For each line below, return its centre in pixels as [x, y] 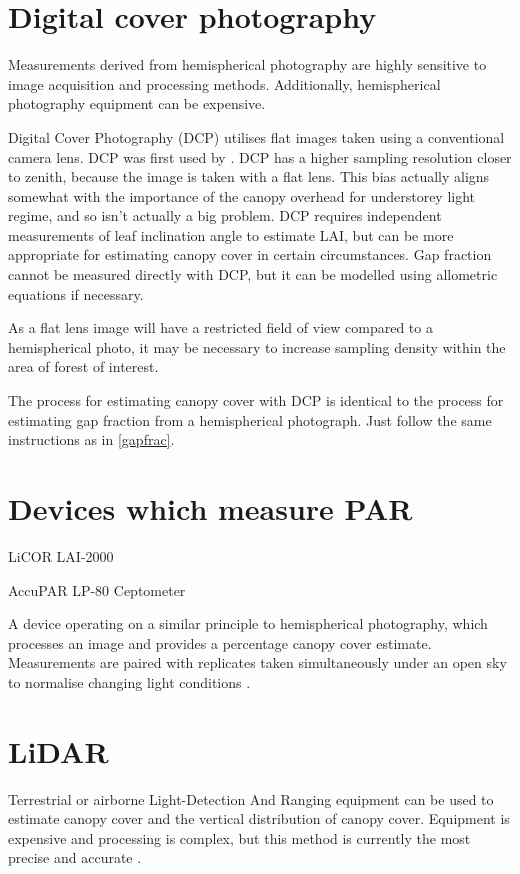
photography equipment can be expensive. [137, 103]
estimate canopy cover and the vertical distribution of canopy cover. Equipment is [259, 818]
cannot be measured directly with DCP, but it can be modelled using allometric [253, 274]
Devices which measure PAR [210, 508]
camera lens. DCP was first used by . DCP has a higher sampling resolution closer [260, 156]
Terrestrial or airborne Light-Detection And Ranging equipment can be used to [251, 798]
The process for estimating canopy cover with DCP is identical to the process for [256, 400]
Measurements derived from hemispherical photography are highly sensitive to [247, 64]
